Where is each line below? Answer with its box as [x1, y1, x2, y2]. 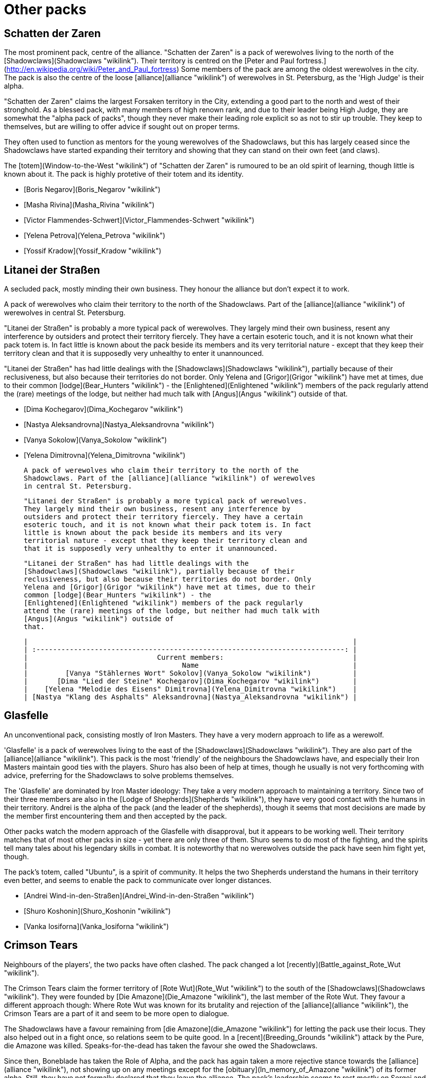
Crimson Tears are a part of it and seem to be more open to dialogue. [4, 1009, 229, 1018]
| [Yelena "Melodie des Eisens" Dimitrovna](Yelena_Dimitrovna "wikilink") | [24, 685, 357, 693]
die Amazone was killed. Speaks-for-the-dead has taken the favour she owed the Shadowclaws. [4, 1041, 318, 1050]
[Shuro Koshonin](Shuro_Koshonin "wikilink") [24, 906, 171, 915]
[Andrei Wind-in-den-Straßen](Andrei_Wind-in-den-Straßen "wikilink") [24, 891, 255, 900]
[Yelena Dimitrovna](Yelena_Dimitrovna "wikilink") [24, 451, 186, 460]
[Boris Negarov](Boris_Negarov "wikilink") [24, 185, 161, 194]
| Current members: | [24, 653, 357, 662]
